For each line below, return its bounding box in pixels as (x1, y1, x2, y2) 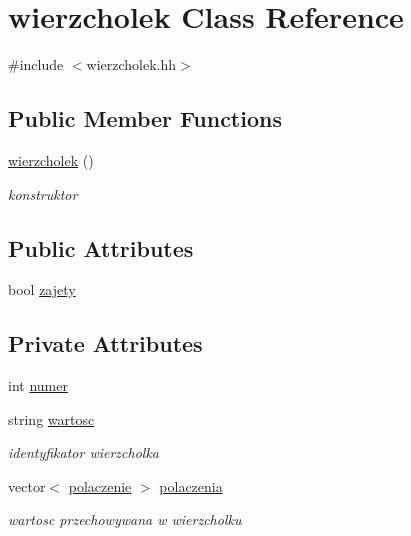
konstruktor (8, 183, 78, 204)
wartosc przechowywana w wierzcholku (8, 509, 242, 530)
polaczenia (159, 475, 223, 496)
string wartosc (8, 408, 95, 429)
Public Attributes (8, 232, 194, 263)
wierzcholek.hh (86, 54, 177, 75)
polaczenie (68, 475, 132, 496)
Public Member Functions (8, 103, 282, 134)
